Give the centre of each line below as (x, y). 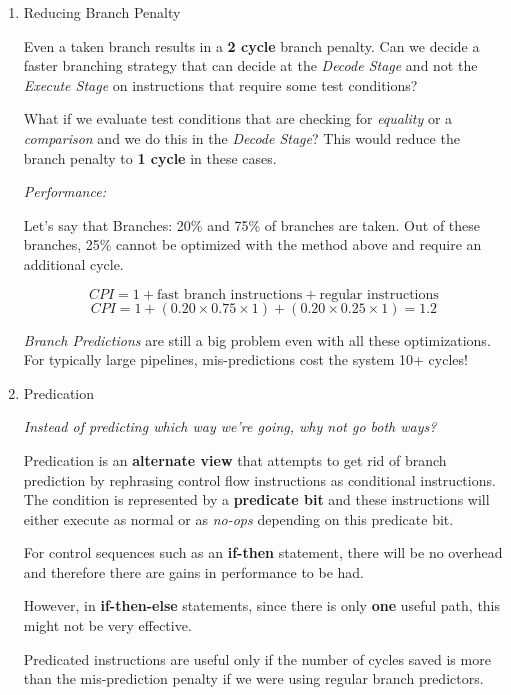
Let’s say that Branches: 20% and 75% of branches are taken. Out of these (252, 224)
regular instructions (379, 294)
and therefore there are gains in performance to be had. (194, 571)
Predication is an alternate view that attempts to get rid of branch (235, 459)
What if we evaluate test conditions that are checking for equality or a (238, 118)
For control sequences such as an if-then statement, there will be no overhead (263, 552)
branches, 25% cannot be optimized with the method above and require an (252, 244)
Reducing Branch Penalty (102, 12)
